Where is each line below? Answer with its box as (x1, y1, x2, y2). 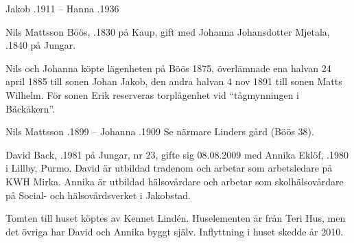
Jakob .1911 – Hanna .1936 (5, 1, 119, 15)
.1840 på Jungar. (5, 38, 76, 52)
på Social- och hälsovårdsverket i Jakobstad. (5, 187, 191, 202)
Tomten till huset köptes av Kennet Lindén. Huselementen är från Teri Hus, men (5, 211, 346, 225)
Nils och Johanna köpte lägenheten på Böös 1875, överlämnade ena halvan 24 (5, 60, 331, 75)
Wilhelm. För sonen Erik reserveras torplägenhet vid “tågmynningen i (5, 87, 299, 102)
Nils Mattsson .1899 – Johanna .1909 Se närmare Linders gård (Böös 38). (5, 124, 314, 139)
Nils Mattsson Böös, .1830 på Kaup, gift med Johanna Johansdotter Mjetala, (5, 24, 330, 38)
